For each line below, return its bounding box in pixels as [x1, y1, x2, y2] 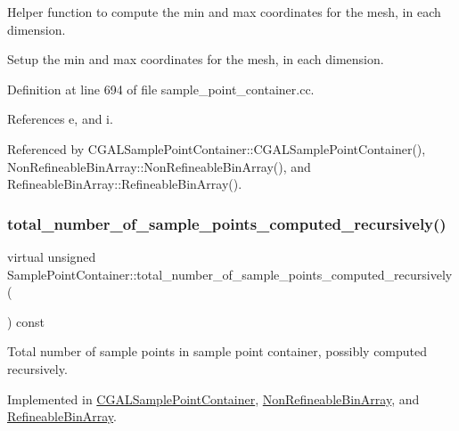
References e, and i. [7, 110, 113, 128]
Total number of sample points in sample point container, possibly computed [7, 342, 428, 361]
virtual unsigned [7, 247, 96, 265]
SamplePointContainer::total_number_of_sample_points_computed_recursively [7, 264, 453, 283]
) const [7, 312, 45, 330]
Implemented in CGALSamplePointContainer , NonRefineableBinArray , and [7, 389, 420, 408]
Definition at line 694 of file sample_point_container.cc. [7, 79, 315, 98]
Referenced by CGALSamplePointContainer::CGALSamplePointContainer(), [7, 139, 426, 158]
